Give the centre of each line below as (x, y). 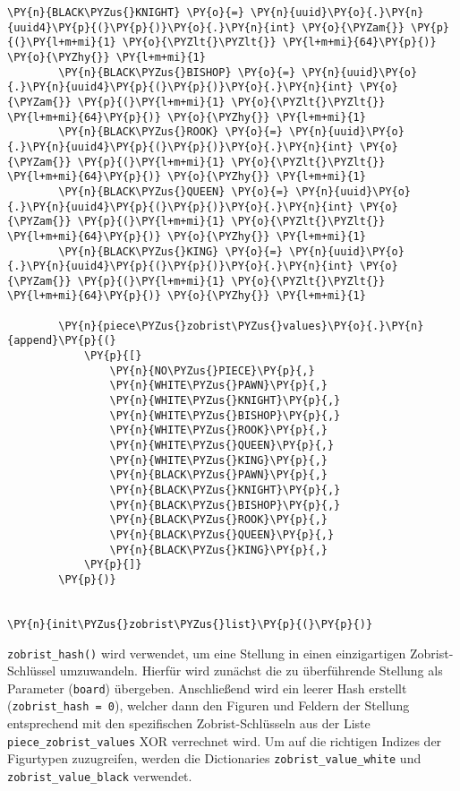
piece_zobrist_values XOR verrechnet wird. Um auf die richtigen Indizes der (225, 740)
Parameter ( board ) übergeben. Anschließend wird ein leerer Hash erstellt (207, 688)
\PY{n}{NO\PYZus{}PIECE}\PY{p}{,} (212, 370)
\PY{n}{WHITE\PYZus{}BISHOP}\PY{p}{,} (225, 415)
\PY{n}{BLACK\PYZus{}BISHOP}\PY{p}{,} (225, 505)
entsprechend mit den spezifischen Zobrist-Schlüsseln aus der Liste (189, 723)
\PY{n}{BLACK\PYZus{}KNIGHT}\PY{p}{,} (225, 490)
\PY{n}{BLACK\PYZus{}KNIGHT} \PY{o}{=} (126, 13)
